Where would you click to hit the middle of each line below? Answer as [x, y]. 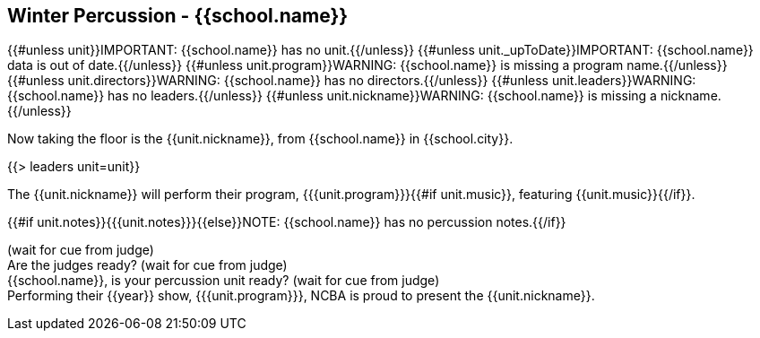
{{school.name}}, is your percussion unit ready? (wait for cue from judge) [224, 281]
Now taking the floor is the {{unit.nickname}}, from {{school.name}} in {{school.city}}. [260, 139]
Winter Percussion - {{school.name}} [178, 16]
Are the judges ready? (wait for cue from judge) [147, 265]
